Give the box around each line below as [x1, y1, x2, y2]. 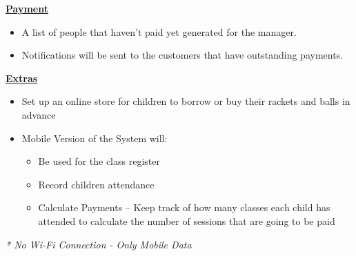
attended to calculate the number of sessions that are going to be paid [38, 213, 335, 228]
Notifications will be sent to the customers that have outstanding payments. [21, 48, 344, 62]
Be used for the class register [38, 154, 160, 168]
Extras [6, 70, 38, 85]
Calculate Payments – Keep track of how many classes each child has [38, 200, 330, 215]
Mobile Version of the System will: [21, 130, 168, 145]
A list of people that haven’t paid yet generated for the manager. [21, 24, 297, 39]
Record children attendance [38, 177, 155, 191]
